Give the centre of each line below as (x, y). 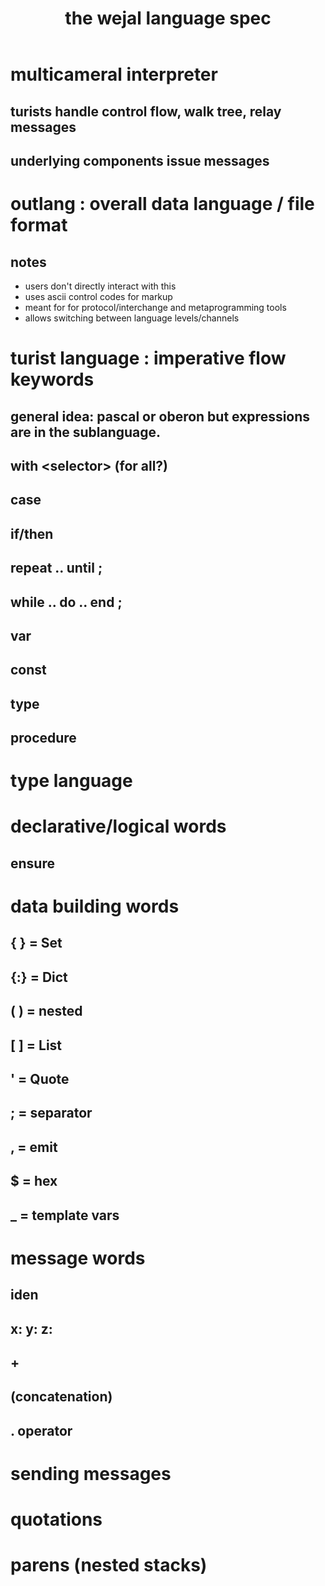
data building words (95, 906)
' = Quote (40, 1078)
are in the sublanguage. (86, 432)
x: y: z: (31, 1328)
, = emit (34, 1147)
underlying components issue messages (140, 160)
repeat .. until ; (56, 568)
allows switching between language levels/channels (132, 318)
